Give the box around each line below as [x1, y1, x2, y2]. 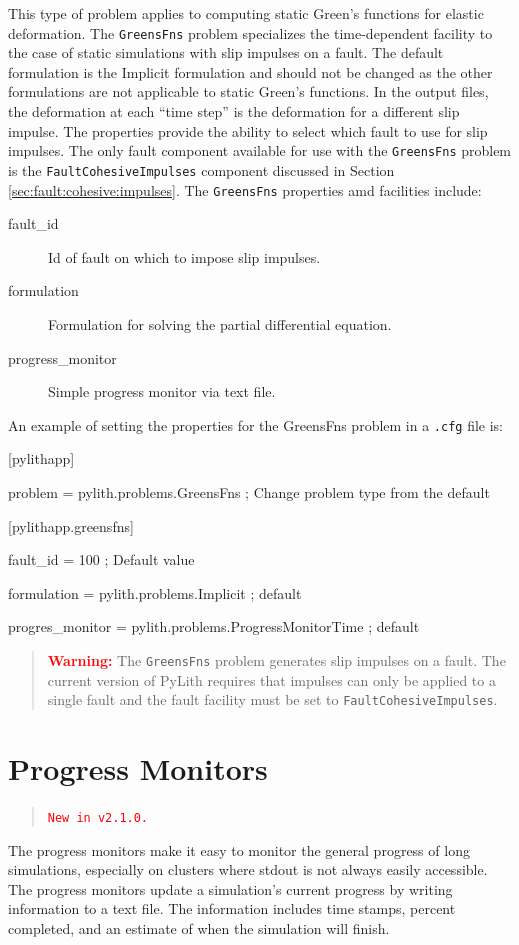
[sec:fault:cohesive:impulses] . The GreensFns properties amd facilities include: [8, 179, 482, 200]
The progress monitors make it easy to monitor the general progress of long [8, 839, 470, 860]
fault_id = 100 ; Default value [8, 549, 195, 570]
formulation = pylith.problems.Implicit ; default [8, 582, 302, 603]
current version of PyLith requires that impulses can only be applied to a [47, 669, 496, 690]
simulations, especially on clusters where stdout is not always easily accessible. [8, 859, 488, 880]
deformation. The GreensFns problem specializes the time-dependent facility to [8, 22, 493, 43]
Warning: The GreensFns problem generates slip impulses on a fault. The [47, 649, 506, 670]
